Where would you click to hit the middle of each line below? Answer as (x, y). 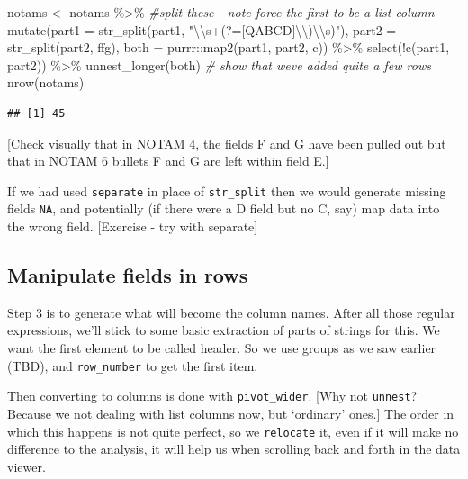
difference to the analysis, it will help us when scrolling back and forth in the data (234, 449)
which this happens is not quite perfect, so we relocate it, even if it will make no (233, 431)
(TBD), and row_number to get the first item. (133, 365)
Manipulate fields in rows (128, 275)
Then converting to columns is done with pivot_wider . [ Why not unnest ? (212, 396)
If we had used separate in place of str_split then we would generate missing (227, 190)
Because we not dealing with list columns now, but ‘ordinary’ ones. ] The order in (231, 413)
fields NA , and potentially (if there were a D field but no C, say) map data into (224, 208)
